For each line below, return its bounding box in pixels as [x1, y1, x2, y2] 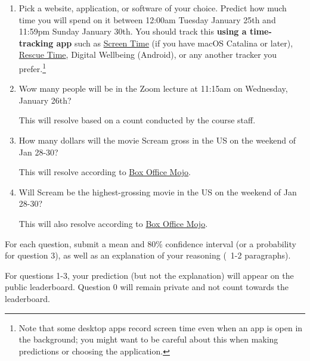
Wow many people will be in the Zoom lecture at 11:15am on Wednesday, [18, 82, 288, 95]
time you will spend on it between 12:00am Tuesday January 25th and [18, 13, 276, 26]
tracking [18, 36, 54, 49]
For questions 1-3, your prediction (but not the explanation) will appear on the [5, 269, 294, 281]
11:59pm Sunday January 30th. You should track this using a [18, 25, 247, 38]
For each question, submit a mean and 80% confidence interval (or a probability [5, 237, 296, 250]
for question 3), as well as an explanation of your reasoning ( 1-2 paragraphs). [5, 249, 291, 262]
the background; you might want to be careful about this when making [18, 333, 278, 346]
